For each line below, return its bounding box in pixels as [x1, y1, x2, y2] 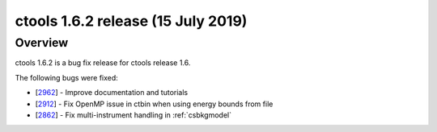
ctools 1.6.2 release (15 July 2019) [15, 12, 248, 30]
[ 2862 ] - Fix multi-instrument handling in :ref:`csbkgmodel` [35, 109, 232, 120]
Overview [15, 35, 69, 50]
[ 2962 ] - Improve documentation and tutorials [35, 88, 189, 97]
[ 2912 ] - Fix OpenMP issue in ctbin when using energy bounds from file [35, 99, 274, 109]
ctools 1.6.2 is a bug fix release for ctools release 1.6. [15, 58, 191, 68]
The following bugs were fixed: [15, 72, 119, 82]
